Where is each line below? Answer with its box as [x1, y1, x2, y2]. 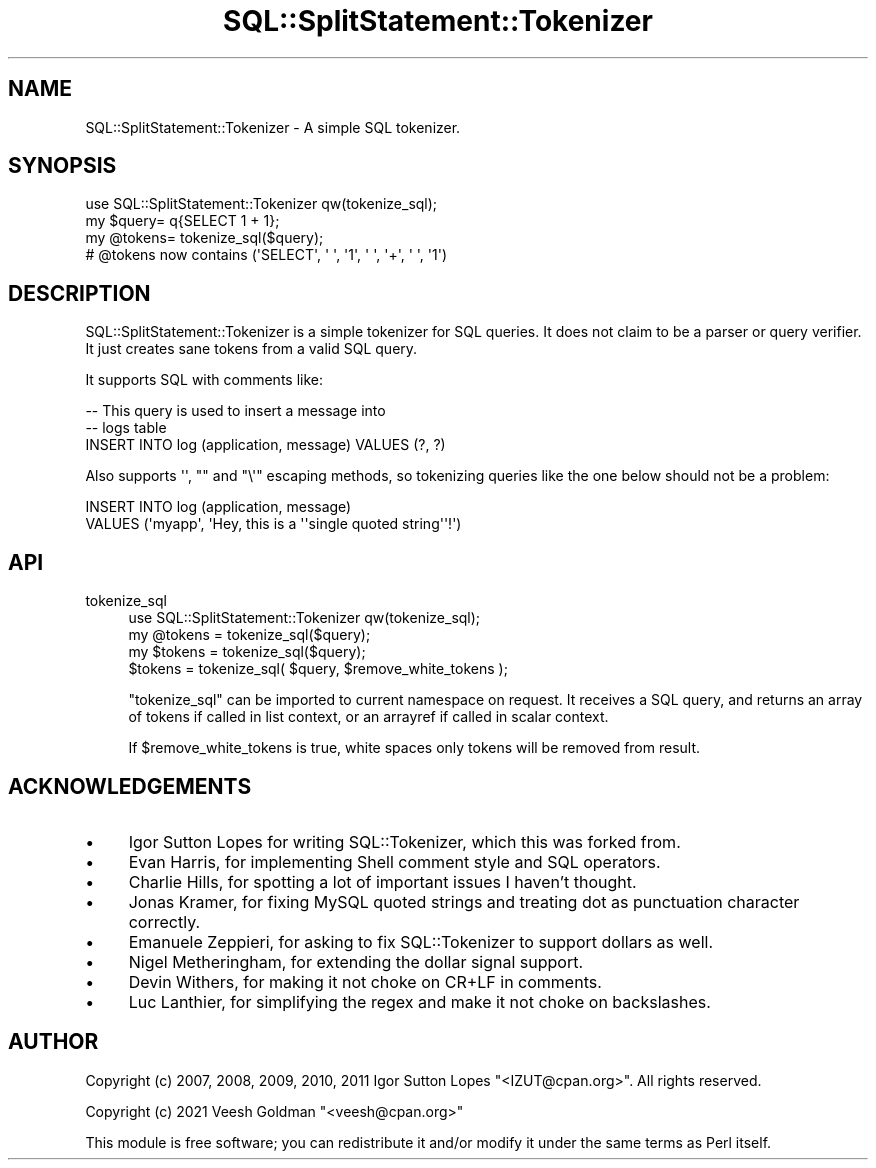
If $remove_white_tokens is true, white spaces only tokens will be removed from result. [128, 739, 701, 757]
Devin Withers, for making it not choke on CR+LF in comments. [128, 971, 602, 992]
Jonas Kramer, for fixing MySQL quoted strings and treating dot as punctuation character [128, 891, 800, 912]
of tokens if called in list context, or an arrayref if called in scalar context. [128, 708, 609, 726]
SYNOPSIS [8, 153, 117, 179]
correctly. [128, 911, 201, 932]
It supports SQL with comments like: [85, 371, 323, 389]
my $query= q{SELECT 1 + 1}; [85, 212, 280, 230]
